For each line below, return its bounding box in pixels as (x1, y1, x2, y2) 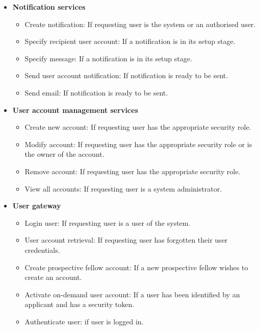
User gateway (12, 200, 61, 211)
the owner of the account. (24, 149, 105, 159)
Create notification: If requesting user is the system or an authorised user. (24, 18, 256, 29)
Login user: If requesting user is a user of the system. (24, 217, 191, 228)
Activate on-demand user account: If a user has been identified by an (24, 289, 240, 299)
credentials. (24, 244, 60, 255)
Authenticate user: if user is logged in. (24, 316, 144, 326)
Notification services (12, 2, 86, 12)
